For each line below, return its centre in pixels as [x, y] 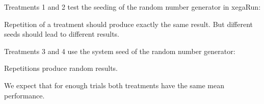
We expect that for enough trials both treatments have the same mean [114, 85]
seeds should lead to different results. [62, 34]
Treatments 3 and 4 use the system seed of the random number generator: [120, 51]
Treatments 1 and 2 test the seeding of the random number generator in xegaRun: [133, 7]
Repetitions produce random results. [61, 68]
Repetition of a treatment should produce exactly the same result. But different [129, 24]
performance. [24, 95]
